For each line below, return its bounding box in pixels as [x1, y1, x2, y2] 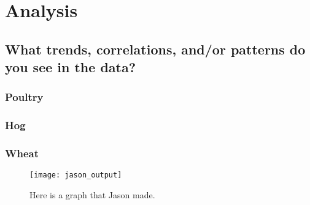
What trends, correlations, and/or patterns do [5, 39, 306, 58]
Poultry [5, 89, 44, 105]
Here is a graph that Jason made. [29, 188, 155, 201]
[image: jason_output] [29, 171, 122, 180]
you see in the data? [5, 58, 136, 76]
